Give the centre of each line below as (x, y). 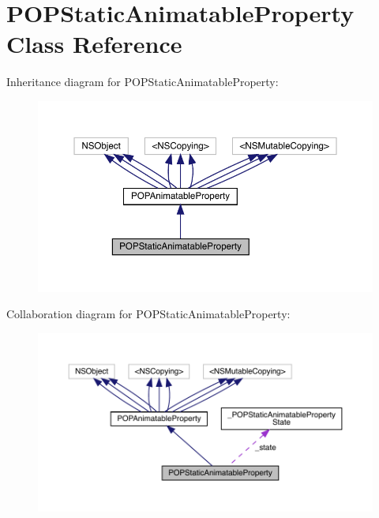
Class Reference (94, 44)
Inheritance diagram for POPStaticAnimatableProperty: (143, 82)
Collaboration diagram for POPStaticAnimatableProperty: (148, 314)
